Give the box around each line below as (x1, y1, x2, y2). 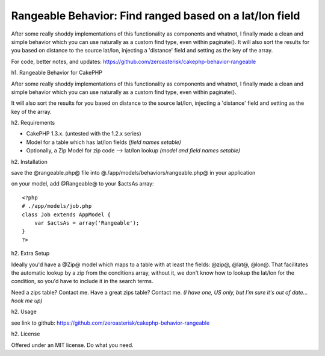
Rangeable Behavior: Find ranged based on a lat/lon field (11, 9, 300, 22)
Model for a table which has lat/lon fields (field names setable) (26, 139, 182, 146)
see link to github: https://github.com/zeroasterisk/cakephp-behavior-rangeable (11, 319, 210, 326)
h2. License (11, 330, 40, 337)
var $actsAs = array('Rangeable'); (34, 219, 140, 226)
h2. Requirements (11, 119, 55, 126)
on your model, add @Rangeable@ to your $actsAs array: (11, 180, 154, 187)
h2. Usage (11, 308, 37, 316)
